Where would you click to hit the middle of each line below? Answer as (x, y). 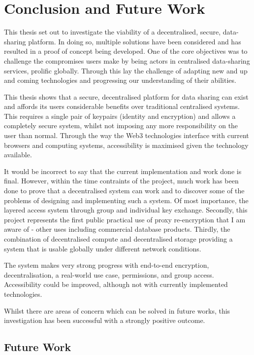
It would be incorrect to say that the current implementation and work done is (123, 171)
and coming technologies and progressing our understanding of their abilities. (120, 80)
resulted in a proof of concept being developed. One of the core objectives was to (126, 51)
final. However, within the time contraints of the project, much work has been (121, 181)
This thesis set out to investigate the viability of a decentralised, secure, (112, 32)
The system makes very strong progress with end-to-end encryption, (107, 265)
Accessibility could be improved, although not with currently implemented (116, 284)
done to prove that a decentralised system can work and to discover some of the (124, 191)
